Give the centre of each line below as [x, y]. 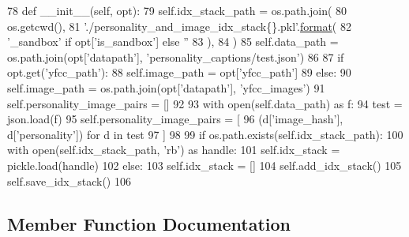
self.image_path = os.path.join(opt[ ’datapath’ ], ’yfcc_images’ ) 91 [166, 87]
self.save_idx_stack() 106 [69, 181]
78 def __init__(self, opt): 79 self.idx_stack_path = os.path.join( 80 [177, 10]
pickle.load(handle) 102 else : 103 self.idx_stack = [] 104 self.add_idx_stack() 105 [204, 165]
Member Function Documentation [149, 223]
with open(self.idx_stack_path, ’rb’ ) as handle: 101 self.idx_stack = [174, 150]
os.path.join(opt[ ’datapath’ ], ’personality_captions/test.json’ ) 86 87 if [176, 56]
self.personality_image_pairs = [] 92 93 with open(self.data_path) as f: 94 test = [205, 103]
